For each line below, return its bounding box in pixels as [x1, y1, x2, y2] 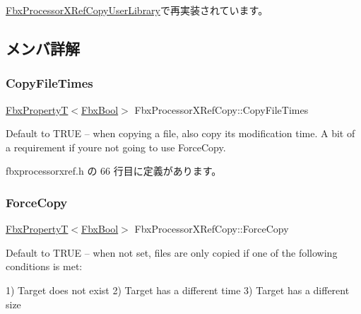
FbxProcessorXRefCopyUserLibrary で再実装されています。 [6, 3, 268, 17]
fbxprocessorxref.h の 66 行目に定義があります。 [6, 163, 222, 178]
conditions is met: [6, 259, 83, 274]
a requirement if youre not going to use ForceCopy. [6, 139, 226, 154]
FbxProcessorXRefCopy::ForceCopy [134, 221, 289, 236]
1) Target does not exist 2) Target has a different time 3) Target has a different [6, 282, 350, 297]
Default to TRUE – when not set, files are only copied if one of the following [6, 245, 338, 260]
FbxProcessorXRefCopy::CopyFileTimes [134, 102, 309, 117]
